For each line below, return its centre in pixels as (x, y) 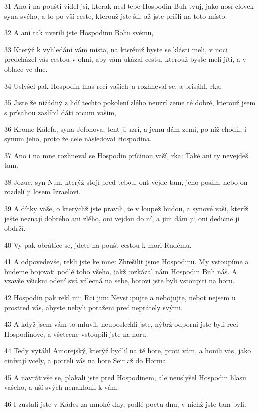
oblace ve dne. (26, 69)
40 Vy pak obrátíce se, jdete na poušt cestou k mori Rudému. (98, 244)
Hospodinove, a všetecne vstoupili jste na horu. (76, 334)
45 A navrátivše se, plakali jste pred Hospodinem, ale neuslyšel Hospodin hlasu (125, 377)
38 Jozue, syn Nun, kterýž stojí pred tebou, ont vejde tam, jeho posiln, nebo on (126, 182)
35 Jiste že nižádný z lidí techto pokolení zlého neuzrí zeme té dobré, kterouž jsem (130, 102)
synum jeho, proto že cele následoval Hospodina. (78, 138)
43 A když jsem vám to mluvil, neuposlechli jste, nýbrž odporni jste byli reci (121, 324)
